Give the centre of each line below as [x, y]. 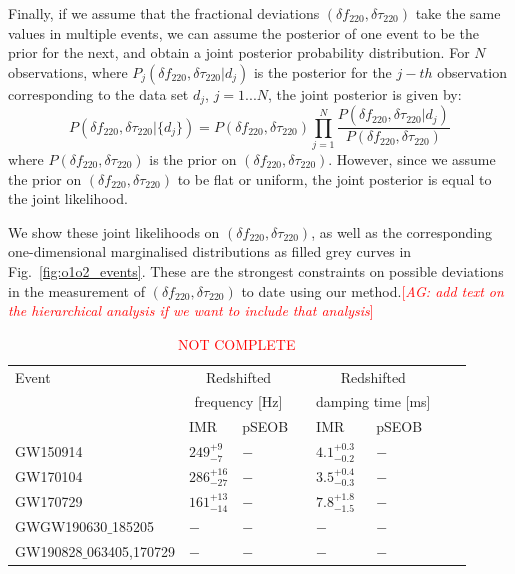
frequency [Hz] [238, 401]
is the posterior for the [322, 71]
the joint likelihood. [68, 198]
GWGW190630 [61, 526]
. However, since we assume [412, 159]
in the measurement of [76, 290]
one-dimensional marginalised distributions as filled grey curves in [210, 251]
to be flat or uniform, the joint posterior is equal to [334, 178]
